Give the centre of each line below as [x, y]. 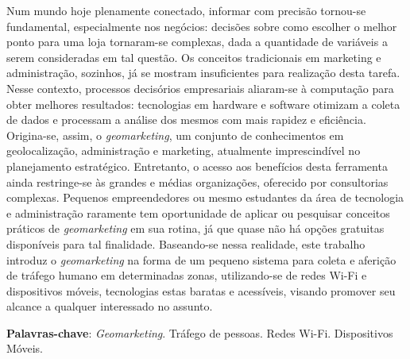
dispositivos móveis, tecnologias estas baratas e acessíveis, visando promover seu [201, 290]
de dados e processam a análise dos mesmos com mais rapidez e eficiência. [186, 120]
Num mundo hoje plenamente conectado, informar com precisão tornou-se [186, 10]
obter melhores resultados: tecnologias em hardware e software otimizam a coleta [203, 104]
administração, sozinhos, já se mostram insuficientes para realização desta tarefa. [203, 73]
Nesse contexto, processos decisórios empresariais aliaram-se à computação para [200, 88]
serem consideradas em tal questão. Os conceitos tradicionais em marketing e [194, 57]
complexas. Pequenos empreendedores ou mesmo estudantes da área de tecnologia [205, 197]
